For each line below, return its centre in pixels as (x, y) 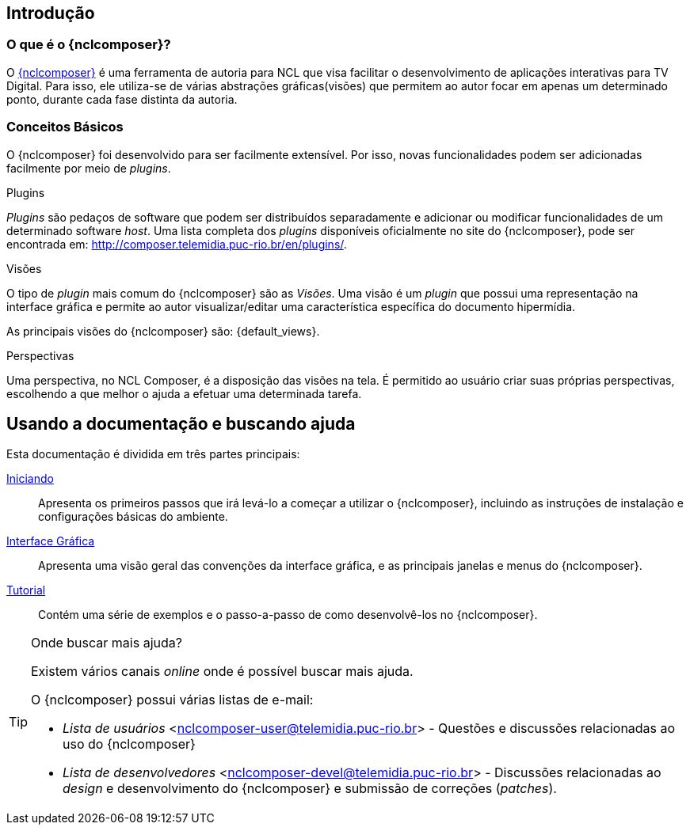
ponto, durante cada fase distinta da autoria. (122, 99)
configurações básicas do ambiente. (133, 517)
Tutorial (26, 590)
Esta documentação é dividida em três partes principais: (153, 454)
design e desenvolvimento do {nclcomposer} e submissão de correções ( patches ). (310, 789)
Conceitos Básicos (65, 127)
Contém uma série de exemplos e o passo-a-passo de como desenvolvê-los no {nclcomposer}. (288, 615)
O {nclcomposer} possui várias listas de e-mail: (172, 700)
